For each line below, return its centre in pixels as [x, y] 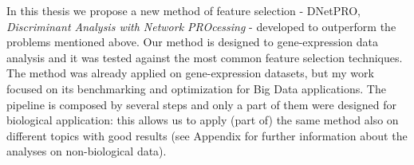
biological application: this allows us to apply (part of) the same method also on [203, 120]
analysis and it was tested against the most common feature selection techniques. [205, 57]
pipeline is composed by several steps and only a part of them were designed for [202, 104]
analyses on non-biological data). [87, 151]
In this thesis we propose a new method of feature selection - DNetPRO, [183, 10]
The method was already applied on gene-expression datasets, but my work [190, 73]
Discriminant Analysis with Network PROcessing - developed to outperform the [201, 26]
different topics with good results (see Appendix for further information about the [207, 135]
